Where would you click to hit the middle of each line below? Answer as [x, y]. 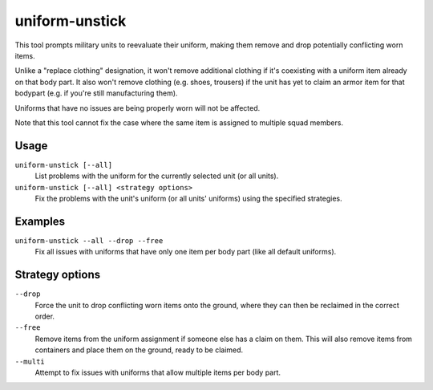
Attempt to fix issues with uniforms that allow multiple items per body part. [158, 372]
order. [45, 316]
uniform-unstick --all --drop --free [89, 240]
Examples [40, 221]
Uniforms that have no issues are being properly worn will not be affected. [138, 108]
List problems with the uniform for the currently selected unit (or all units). [157, 176]
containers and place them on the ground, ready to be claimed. [139, 350]
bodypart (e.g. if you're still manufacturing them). [96, 93]
